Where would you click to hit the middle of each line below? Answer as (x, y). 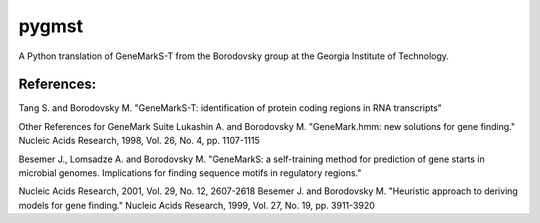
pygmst (51, 26)
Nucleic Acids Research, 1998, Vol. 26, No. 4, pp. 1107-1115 (139, 141)
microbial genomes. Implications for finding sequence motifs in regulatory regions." (190, 173)
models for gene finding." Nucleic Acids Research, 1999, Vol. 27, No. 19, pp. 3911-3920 (196, 205)
